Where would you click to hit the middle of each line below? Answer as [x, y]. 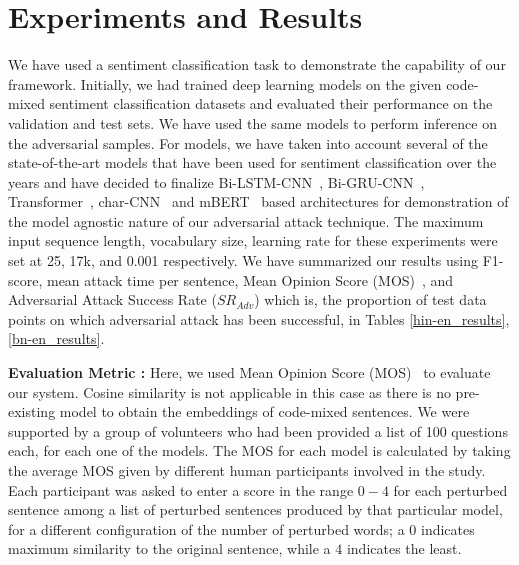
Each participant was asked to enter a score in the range [181, 489]
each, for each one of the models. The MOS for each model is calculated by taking [259, 450]
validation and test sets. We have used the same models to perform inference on [252, 122]
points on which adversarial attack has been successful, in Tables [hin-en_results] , [259, 318]
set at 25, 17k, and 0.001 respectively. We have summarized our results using [243, 260]
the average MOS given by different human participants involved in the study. [247, 470]
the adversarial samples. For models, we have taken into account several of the [248, 142]
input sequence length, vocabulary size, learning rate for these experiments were [253, 240]
